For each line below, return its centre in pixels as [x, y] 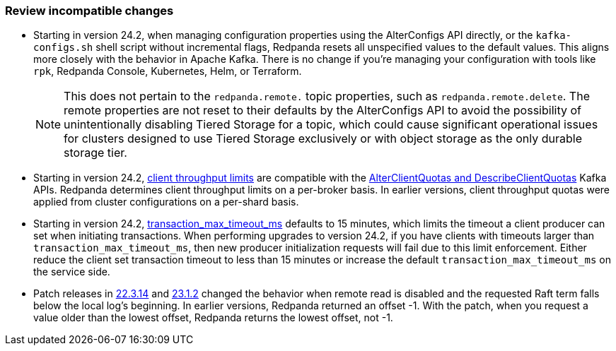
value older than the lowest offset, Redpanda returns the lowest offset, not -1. [213, 318]
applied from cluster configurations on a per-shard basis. [166, 202]
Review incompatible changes [89, 11]
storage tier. [95, 153]
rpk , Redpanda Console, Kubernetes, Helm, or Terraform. [168, 71]
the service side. [72, 272]
